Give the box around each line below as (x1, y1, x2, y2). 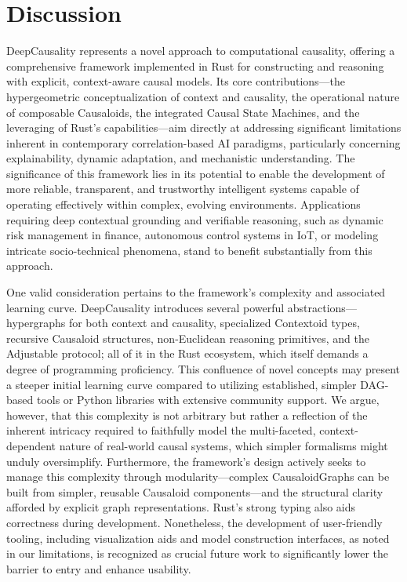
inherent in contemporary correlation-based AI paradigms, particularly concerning (6, 134, 401, 151)
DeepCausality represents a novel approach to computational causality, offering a (6, 42, 395, 59)
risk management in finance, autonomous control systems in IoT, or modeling (6, 227, 379, 243)
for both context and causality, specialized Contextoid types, (68, 315, 360, 331)
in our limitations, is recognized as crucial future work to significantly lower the (6, 545, 389, 562)
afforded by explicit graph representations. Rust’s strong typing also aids (6, 499, 356, 515)
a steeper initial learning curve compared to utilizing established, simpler (6, 376, 357, 392)
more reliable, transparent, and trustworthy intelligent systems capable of (6, 180, 359, 197)
